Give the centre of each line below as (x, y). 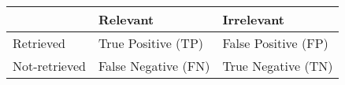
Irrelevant (254, 19)
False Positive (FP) (275, 43)
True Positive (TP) (151, 43)
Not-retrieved (49, 66)
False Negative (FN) (154, 66)
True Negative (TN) (278, 66)
